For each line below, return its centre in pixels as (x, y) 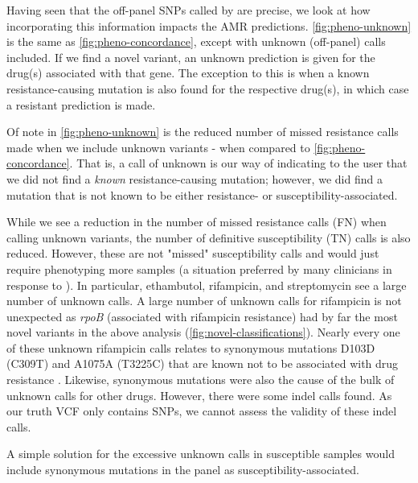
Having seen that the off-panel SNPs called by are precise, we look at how (189, 10)
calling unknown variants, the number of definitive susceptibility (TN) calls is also (209, 237)
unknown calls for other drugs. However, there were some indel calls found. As (199, 395)
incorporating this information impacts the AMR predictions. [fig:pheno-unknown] (209, 25)
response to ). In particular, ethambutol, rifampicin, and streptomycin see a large (207, 285)
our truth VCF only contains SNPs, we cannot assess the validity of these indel (202, 411)
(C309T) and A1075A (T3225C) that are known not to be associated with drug (203, 363)
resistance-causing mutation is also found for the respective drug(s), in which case (208, 88)
